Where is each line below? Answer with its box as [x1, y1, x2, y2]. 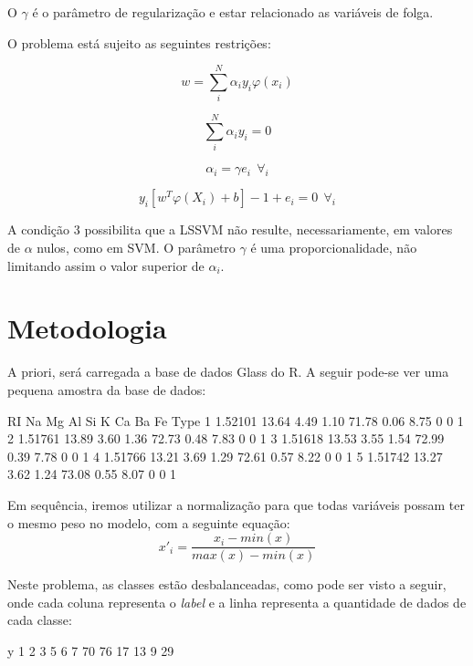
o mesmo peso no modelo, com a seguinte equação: [7, 513, 290, 532]
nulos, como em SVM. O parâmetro [37, 238, 236, 257]
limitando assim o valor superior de [7, 255, 205, 275]
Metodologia [7, 309, 167, 347]
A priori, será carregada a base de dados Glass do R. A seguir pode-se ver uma [7, 362, 449, 381]
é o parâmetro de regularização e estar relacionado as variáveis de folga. [32, 3, 434, 21]
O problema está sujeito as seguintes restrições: [7, 33, 271, 52]
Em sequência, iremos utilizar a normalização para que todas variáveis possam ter [7, 494, 465, 514]
